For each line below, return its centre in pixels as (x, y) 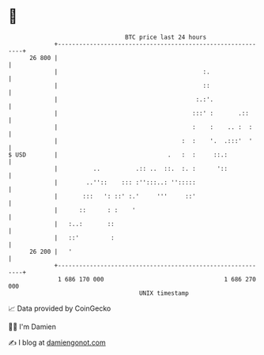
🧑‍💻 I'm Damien (32, 327)
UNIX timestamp (164, 293)
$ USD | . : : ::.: (118, 155)
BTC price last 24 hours (166, 37)
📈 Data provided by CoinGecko (60, 308)
